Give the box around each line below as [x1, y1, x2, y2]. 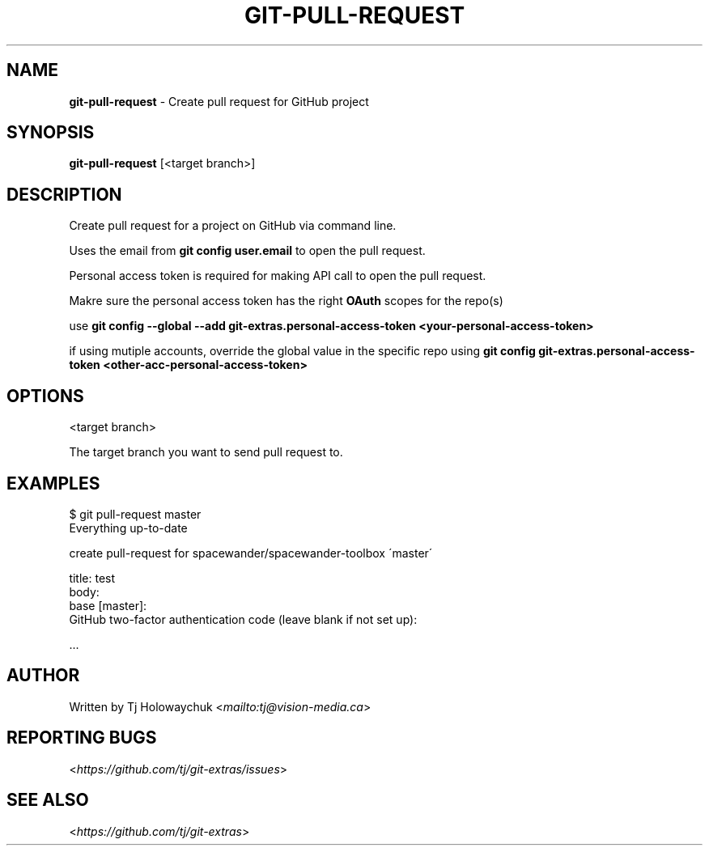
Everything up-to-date [69, 520, 188, 535]
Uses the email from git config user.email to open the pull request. [69, 244, 426, 258]
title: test [69, 570, 116, 585]
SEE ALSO [6, 790, 89, 811]
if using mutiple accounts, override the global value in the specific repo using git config [69, 344, 536, 358]
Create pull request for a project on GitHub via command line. [69, 218, 397, 233]
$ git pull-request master [69, 507, 202, 521]
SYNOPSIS [6, 122, 95, 143]
